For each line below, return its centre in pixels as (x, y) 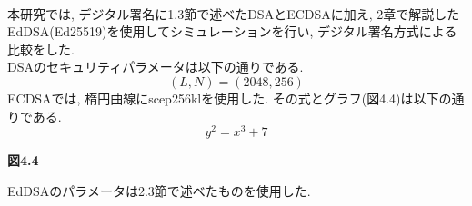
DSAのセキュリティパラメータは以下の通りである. (156, 67)
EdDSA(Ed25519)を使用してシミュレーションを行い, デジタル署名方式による (232, 31)
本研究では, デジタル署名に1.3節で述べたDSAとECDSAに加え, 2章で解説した (234, 13)
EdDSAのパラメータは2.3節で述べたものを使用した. (159, 190)
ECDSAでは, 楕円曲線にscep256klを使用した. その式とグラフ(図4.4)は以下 (223, 98)
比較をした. (41, 49)
